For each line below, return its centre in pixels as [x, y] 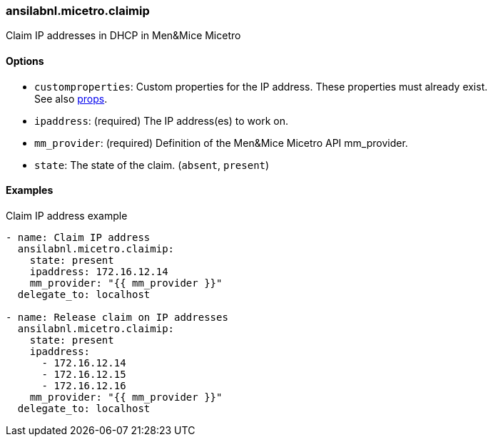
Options [25, 61]
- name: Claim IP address [78, 237]
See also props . [71, 98]
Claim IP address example [67, 215]
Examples [30, 190]
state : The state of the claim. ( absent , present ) [152, 165]
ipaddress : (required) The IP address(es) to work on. [161, 120]
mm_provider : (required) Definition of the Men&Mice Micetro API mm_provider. [221, 143]
